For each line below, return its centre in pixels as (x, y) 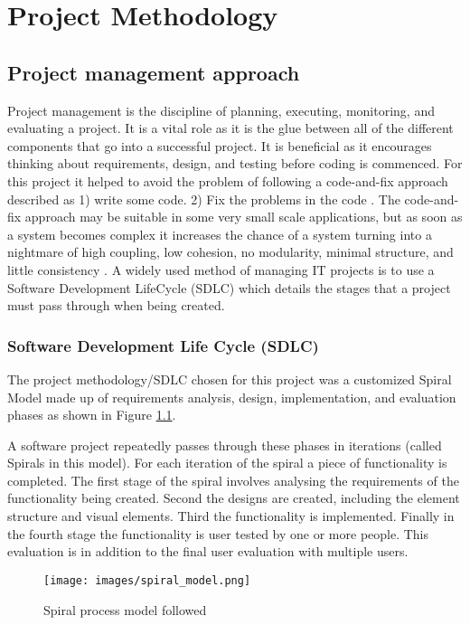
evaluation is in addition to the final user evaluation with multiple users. (208, 551)
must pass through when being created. (116, 305)
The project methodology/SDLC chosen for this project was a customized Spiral (230, 379)
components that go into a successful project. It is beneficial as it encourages (220, 145)
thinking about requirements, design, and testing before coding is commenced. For (235, 163)
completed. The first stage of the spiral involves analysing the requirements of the (233, 480)
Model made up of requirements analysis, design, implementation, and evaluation (232, 397)
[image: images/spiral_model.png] (147, 580)
